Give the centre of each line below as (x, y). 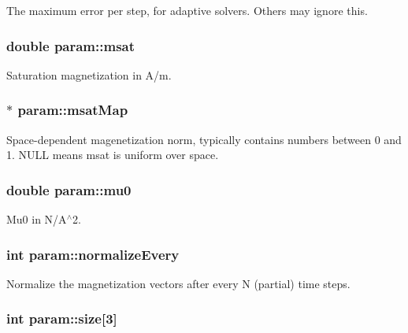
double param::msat (71, 45)
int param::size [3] (62, 318)
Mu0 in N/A (37, 219)
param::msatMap (73, 110)
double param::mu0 (69, 189)
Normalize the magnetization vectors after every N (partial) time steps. (178, 283)
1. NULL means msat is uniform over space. (113, 155)
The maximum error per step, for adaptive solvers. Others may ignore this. (187, 10)
